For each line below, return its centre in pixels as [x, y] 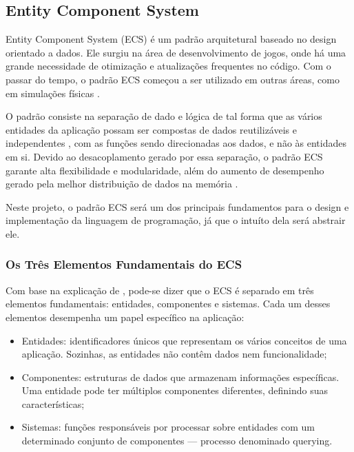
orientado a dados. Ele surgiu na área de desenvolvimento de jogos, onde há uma [176, 52]
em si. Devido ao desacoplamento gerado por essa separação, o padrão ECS [164, 156]
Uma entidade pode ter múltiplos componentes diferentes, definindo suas [175, 390]
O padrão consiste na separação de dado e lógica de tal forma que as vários [164, 116]
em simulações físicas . [53, 93]
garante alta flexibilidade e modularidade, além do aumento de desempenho [165, 170]
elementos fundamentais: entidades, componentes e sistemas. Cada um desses [168, 304]
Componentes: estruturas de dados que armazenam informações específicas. [180, 377]
